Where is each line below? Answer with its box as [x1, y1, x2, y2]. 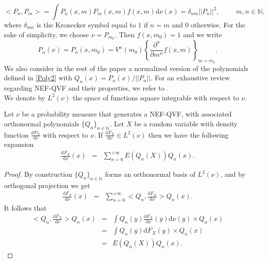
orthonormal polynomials [4, 118, 80, 128]
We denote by [4, 92, 45, 102]
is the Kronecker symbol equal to [36, 20, 136, 29]
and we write [183, 29, 222, 39]
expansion [4, 139, 34, 149]
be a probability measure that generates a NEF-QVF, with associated [22, 109, 232, 119]
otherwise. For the [190, 20, 245, 29]
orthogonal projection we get [4, 180, 90, 190]
